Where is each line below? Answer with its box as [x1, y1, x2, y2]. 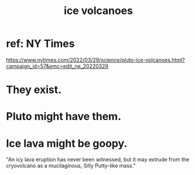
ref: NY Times [6, 37, 75, 50]
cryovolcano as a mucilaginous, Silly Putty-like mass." [6, 162, 136, 169]
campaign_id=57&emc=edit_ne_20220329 [6, 63, 108, 70]
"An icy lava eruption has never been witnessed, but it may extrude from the [6, 156, 190, 163]
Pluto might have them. [6, 110, 122, 123]
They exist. [6, 83, 62, 97]
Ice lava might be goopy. [6, 136, 128, 150]
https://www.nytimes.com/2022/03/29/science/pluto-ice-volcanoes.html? [6, 56, 186, 63]
